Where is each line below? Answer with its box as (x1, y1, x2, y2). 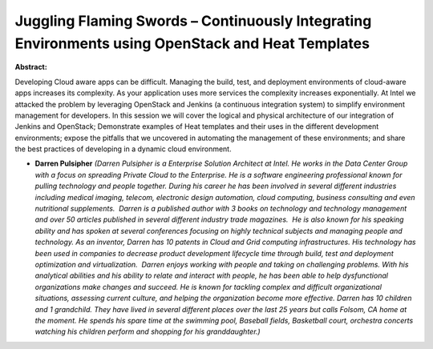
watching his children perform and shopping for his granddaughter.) (34, 327, 261, 336)
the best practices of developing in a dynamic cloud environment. (14, 144, 232, 154)
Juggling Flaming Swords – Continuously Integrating (14, 12, 372, 30)
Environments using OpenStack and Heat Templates (14, 34, 370, 52)
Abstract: (14, 62, 47, 72)
